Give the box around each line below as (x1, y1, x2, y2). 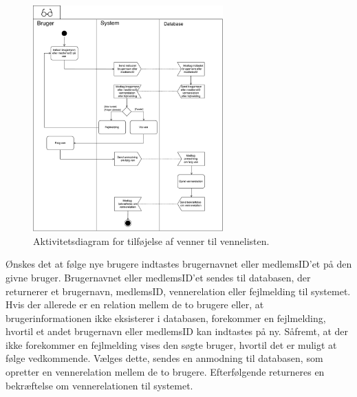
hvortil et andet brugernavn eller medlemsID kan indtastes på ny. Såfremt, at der (6, 324, 349, 339)
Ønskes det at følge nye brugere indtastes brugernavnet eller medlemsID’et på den (6, 257, 352, 271)
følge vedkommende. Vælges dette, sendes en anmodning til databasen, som (6, 351, 323, 365)
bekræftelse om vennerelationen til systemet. (6, 378, 193, 392)
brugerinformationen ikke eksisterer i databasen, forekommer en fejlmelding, (6, 310, 326, 325)
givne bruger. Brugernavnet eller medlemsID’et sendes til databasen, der (6, 270, 311, 284)
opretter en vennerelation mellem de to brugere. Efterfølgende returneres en (6, 365, 325, 379)
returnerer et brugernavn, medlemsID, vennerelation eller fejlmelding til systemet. (6, 283, 351, 298)
